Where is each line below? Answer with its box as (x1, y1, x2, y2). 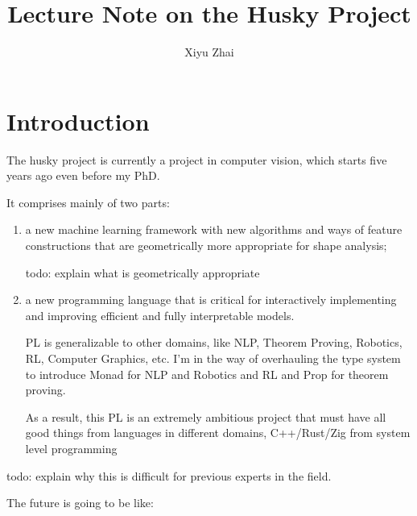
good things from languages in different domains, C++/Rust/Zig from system (25, 424, 411, 441)
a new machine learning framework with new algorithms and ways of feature (25, 221, 403, 238)
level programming (25, 439, 118, 456)
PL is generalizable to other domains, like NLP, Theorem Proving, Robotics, (25, 334, 403, 351)
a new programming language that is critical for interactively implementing (25, 291, 397, 308)
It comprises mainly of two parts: (6, 193, 170, 210)
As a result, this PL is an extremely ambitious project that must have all (25, 408, 386, 425)
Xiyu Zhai (184, 44, 234, 60)
